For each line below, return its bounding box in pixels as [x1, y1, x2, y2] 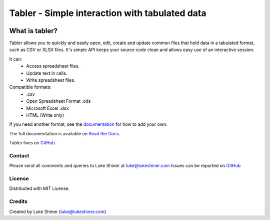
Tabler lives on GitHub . [9, 140, 56, 146]
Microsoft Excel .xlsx [26, 105, 69, 111]
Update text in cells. [26, 70, 67, 76]
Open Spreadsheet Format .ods [26, 98, 91, 104]
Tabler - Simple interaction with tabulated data [9, 8, 206, 19]
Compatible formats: [9, 84, 52, 90]
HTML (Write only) [26, 112, 64, 118]
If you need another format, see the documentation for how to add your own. [9, 121, 167, 127]
